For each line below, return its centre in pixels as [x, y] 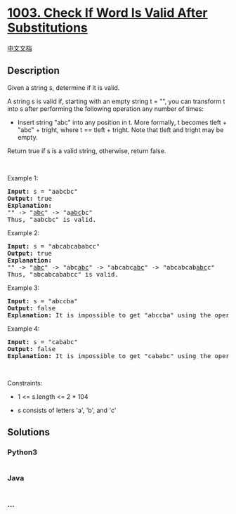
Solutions [29, 432]
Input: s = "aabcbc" [43, 191]
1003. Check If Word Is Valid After [107, 13]
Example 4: [24, 329]
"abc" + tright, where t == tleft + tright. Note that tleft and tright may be [120, 130]
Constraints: [25, 383]
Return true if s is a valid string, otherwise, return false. [87, 151]
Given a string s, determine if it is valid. [64, 87]
